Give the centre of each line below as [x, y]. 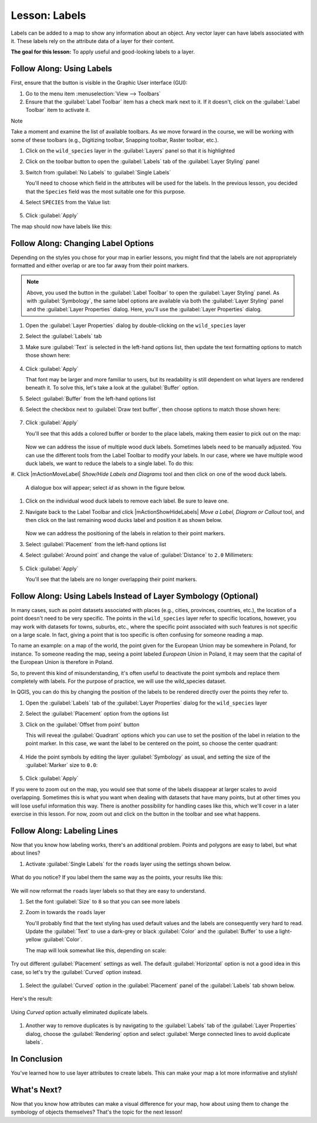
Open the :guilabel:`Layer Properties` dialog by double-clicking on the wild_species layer [136, 325]
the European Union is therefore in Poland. [62, 662]
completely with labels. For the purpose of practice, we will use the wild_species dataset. [119, 681]
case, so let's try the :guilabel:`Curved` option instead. [76, 972]
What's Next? [36, 1090]
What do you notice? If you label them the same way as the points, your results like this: [117, 878]
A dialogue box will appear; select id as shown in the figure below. [105, 487]
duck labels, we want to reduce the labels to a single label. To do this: [109, 464]
